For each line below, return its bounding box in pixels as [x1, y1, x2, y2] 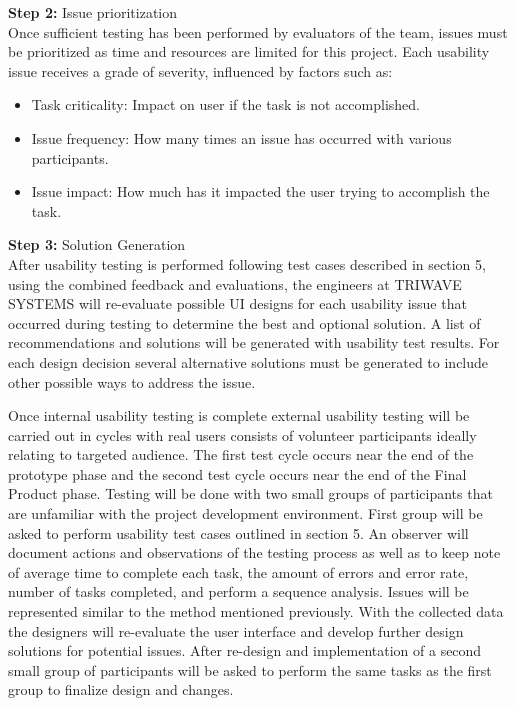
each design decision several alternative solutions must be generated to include [8, 351, 489, 372]
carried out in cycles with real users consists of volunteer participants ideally [8, 424, 477, 445]
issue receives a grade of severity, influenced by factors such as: [8, 60, 393, 81]
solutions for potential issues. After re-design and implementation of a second [8, 640, 482, 661]
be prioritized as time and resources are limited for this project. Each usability [8, 41, 490, 62]
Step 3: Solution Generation [8, 234, 186, 255]
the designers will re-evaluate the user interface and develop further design [8, 620, 464, 641]
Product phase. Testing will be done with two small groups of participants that [8, 483, 493, 504]
